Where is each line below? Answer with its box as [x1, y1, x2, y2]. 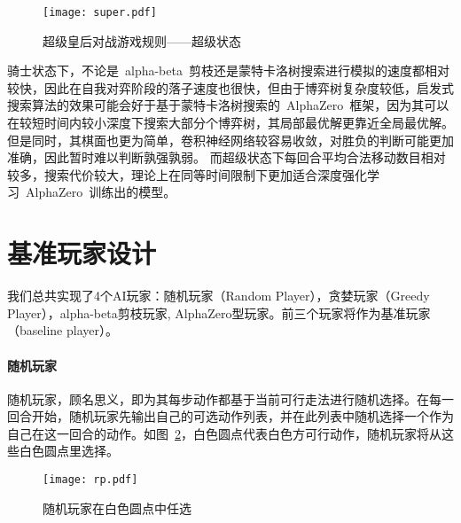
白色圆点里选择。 [19, 441, 119, 460]
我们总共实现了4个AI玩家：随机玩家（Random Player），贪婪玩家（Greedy [7, 286, 430, 305]
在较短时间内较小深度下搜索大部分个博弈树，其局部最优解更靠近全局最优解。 [7, 113, 454, 132]
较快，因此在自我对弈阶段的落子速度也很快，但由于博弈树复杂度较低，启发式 [7, 78, 454, 97]
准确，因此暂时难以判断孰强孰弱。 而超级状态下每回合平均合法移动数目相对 [7, 148, 446, 167]
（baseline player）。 [7, 321, 118, 340]
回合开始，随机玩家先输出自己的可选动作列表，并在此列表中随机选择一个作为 [7, 407, 454, 425]
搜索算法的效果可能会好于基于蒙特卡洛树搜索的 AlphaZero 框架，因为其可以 [7, 96, 449, 114]
